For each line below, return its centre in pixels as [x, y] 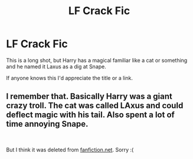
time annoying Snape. [47, 124]
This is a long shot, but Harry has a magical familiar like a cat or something [97, 60]
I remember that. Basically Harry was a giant [89, 96]
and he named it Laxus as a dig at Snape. [56, 67]
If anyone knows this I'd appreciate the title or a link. [70, 78]
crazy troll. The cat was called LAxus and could [95, 106]
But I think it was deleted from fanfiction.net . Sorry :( [70, 150]
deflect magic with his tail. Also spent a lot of [91, 115]
